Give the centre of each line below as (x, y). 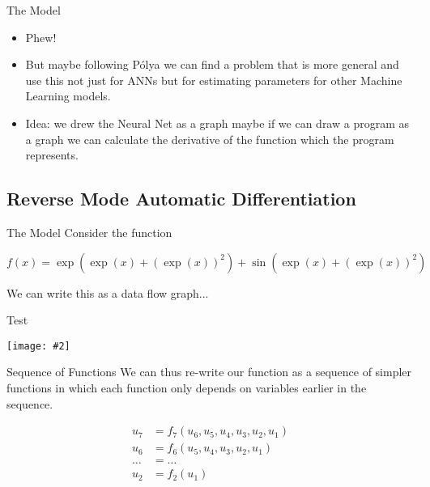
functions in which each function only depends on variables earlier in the (187, 387)
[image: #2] (38, 346)
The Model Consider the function (89, 232)
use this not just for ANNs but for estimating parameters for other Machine (214, 80)
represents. (52, 155)
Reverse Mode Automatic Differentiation (181, 199)
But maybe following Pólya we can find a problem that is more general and (212, 64)
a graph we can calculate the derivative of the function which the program (210, 139)
